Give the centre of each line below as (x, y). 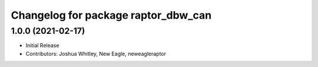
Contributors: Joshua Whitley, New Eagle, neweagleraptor (96, 54)
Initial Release (42, 45)
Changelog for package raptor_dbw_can (111, 15)
